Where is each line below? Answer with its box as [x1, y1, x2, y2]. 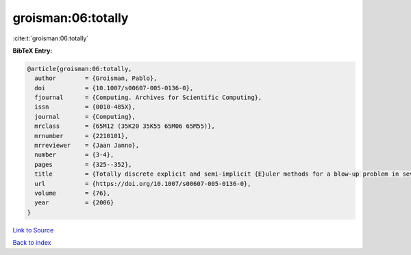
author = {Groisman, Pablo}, [34, 75, 158, 82]
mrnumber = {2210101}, [34, 132, 129, 139]
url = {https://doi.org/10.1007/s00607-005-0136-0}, [34, 180, 251, 187]
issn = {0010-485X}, [34, 103, 136, 111]
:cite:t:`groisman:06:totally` [12, 34, 89, 42]
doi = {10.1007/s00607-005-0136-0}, [34, 84, 194, 92]
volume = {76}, [34, 189, 111, 197]
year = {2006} [34, 199, 114, 206]
